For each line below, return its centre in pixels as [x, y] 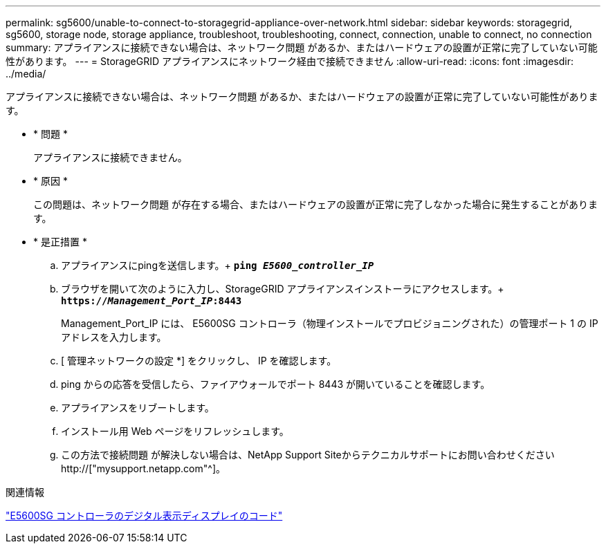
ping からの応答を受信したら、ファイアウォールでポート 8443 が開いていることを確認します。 [276, 384]
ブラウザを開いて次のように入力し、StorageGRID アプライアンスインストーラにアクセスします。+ [283, 289]
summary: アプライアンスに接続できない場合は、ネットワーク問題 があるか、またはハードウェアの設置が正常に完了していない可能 [302, 47]
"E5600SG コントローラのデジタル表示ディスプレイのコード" [144, 515]
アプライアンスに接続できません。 [110, 157]
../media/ [26, 74]
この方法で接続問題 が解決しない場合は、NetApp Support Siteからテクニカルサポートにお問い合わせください [308, 455]
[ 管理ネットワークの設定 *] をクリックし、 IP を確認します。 [199, 361]
